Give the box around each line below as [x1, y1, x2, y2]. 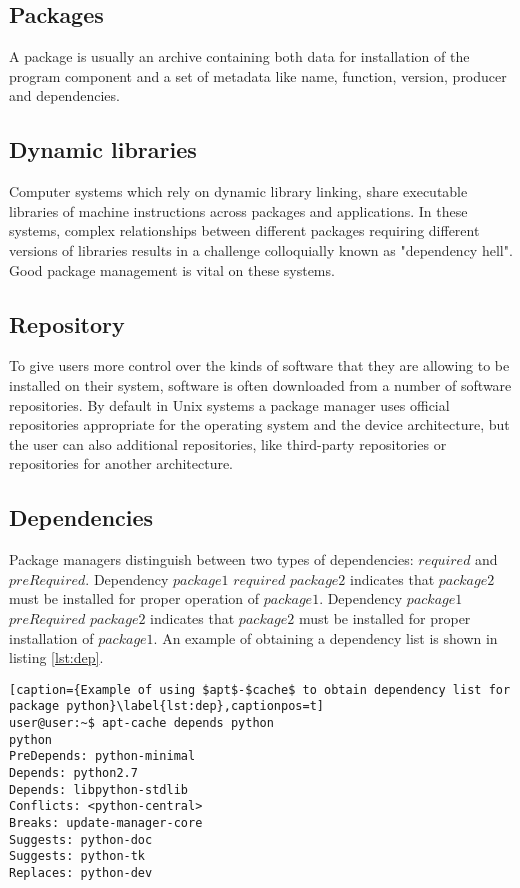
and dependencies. [9, 85, 120, 106]
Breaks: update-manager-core [9, 815, 203, 830]
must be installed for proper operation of [9, 588, 260, 609]
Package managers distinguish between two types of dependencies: [9, 549, 414, 570]
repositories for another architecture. [9, 453, 234, 474]
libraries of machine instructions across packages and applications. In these [9, 200, 468, 221]
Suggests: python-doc [9, 832, 153, 847]
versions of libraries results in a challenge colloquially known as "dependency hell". [9, 239, 513, 260]
